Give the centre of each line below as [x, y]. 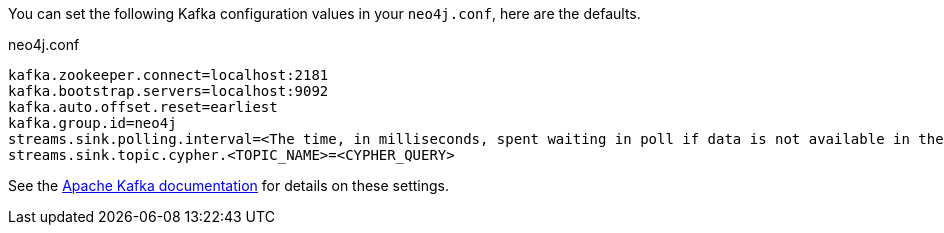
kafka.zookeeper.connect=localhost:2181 [168, 75]
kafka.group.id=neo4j [92, 123]
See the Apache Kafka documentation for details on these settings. [228, 185]
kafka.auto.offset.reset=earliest [143, 107]
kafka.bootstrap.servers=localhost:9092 [168, 91]
